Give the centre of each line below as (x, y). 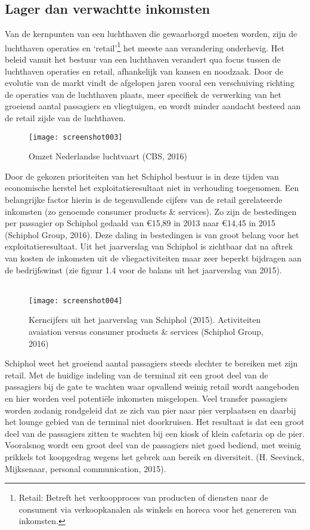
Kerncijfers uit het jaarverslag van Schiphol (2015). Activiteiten (145, 320)
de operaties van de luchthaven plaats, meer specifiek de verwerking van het (143, 94)
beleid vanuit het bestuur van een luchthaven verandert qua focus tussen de (143, 59)
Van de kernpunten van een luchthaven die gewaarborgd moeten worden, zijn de (151, 34)
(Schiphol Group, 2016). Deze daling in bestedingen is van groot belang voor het (152, 234)
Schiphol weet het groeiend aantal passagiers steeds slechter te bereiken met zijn (151, 363)
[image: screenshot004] (76, 301)
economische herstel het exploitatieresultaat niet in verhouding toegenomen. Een (152, 188)
